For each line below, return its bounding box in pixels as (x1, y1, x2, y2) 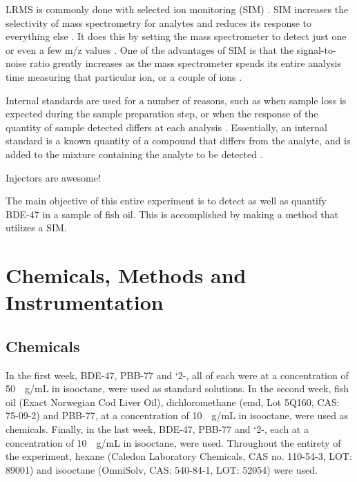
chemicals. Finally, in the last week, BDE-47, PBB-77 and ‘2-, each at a (6, 422, 309, 436)
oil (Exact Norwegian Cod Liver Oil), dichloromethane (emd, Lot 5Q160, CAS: (6, 394, 340, 409)
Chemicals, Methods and (6, 261, 247, 289)
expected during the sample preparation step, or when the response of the (6, 106, 318, 121)
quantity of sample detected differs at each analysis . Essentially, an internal (6, 119, 327, 134)
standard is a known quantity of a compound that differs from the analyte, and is (6, 133, 351, 148)
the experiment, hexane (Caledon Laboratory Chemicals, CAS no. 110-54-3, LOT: (6, 449, 352, 463)
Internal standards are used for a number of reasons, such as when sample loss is (6, 93, 347, 107)
